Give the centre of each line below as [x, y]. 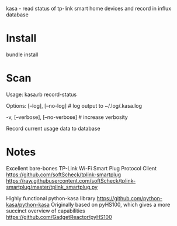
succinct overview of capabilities [46, 211]
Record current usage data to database [53, 128]
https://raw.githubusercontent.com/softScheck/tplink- [71, 180]
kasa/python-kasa [28, 204]
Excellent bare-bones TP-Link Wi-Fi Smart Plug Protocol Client [81, 168]
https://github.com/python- [129, 198]
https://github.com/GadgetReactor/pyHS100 [59, 217]
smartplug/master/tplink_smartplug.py [52, 187]
